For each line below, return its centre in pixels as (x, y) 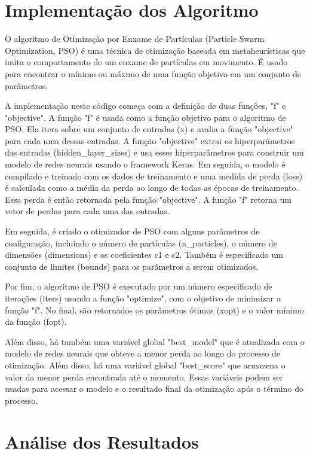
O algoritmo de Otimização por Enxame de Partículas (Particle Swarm (135, 39)
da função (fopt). (36, 322)
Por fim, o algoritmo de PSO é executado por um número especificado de (139, 286)
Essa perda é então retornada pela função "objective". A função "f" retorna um (148, 199)
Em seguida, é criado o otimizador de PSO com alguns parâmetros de (132, 231)
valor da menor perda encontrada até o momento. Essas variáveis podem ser (144, 377)
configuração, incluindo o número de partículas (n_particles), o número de (141, 243)
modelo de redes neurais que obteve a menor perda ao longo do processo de (142, 353)
